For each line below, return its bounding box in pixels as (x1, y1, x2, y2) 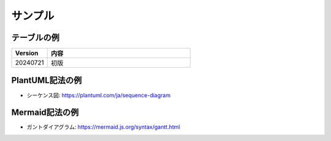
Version (15, 49, 39, 57)
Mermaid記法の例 (11, 107, 79, 118)
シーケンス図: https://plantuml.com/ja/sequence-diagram (26, 92, 171, 99)
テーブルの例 (11, 32, 59, 43)
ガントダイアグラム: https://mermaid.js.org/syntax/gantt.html (26, 123, 180, 131)
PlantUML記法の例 (11, 75, 82, 85)
